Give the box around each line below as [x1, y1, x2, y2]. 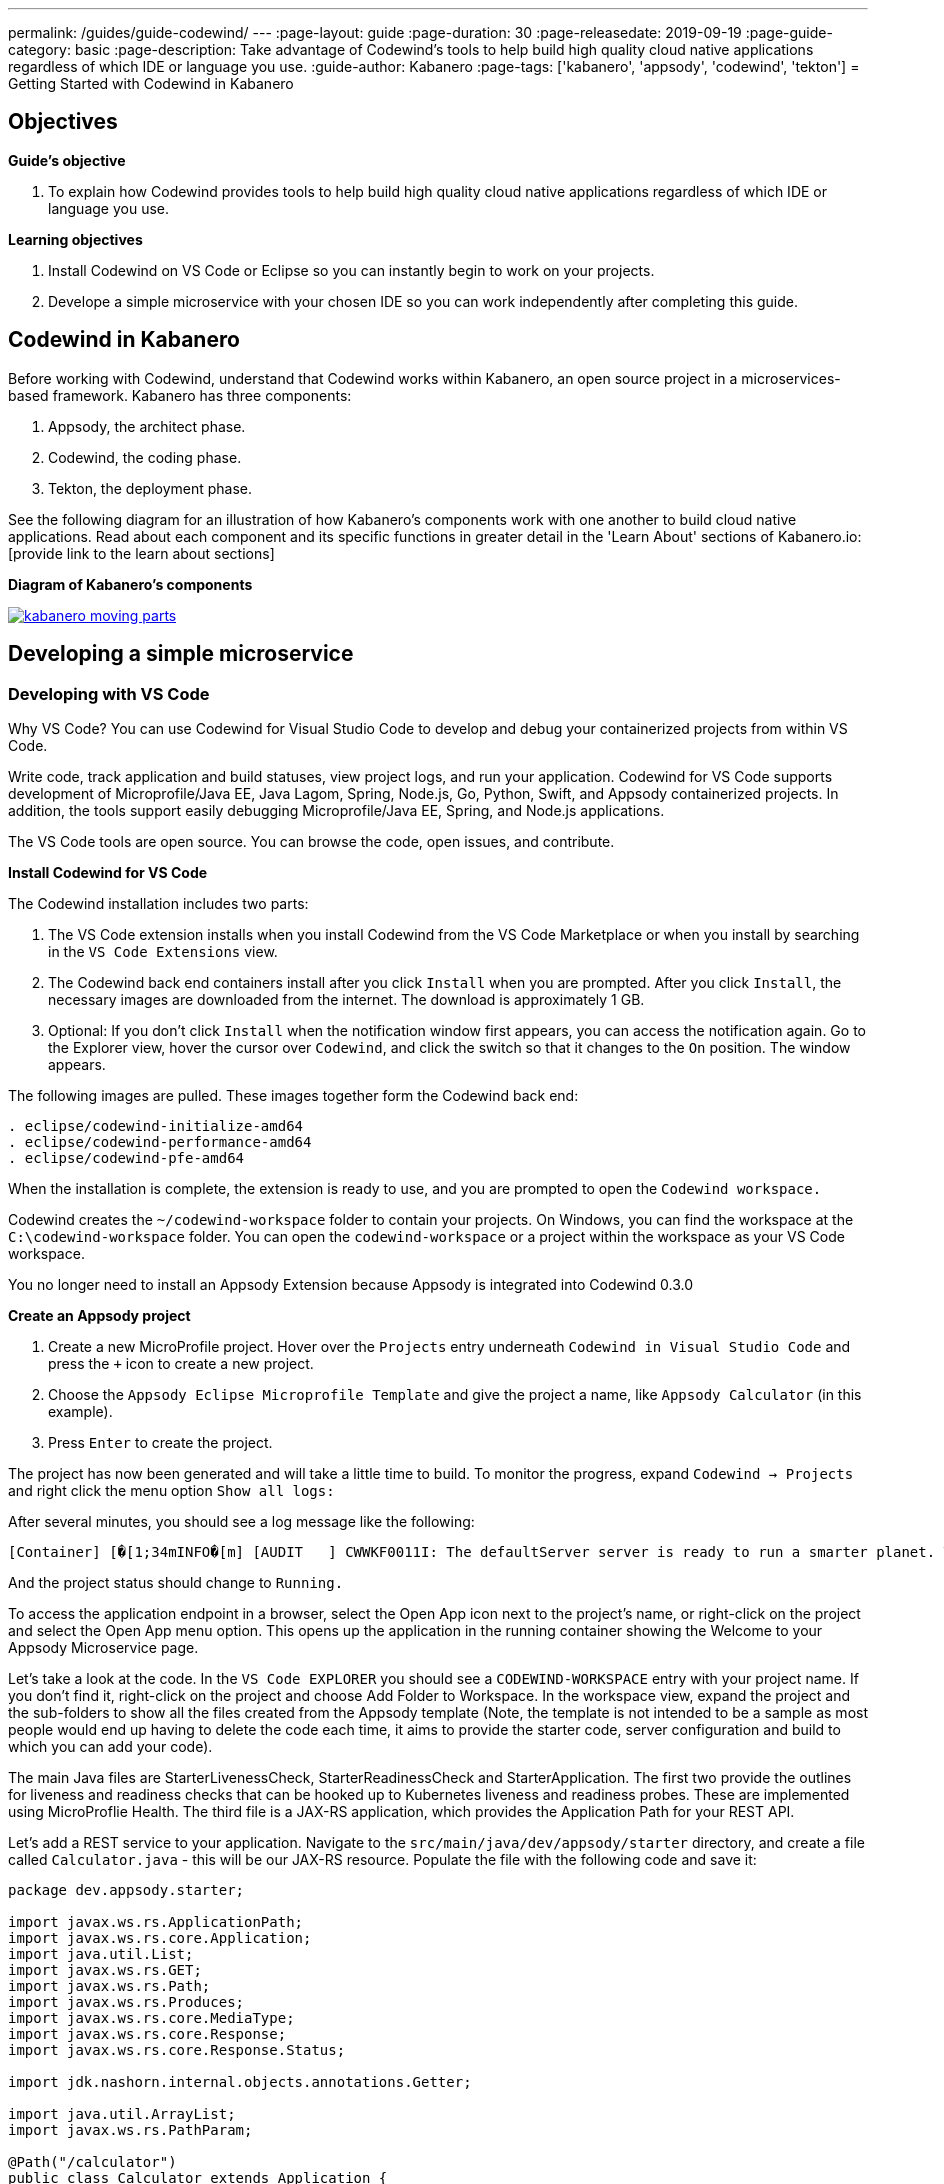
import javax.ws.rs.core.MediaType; [8, 2009, 295, 2026]
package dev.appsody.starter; [8, 1881, 245, 1898]
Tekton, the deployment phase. [48, 479, 253, 497]
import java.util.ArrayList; [8, 2105, 236, 2122]
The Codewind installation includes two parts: [8, 894, 309, 912]
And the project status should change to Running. [8, 1573, 344, 1591]
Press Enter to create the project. [48, 1433, 273, 1451]
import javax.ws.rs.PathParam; [8, 2121, 253, 2138]
